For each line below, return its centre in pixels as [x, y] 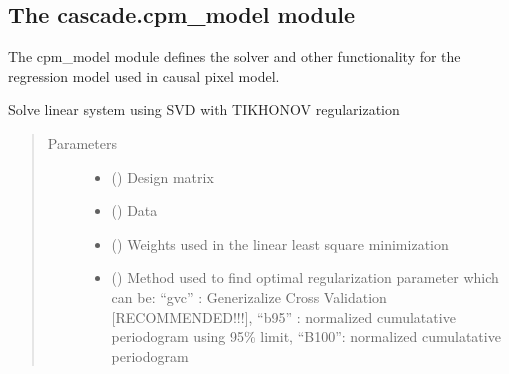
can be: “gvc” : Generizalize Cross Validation [249, 296]
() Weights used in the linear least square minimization [280, 243]
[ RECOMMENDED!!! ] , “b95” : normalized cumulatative [283, 316]
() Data [134, 210]
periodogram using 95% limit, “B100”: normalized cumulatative [306, 336]
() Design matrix [162, 176]
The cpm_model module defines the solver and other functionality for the [234, 56]
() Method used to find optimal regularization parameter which [305, 277]
